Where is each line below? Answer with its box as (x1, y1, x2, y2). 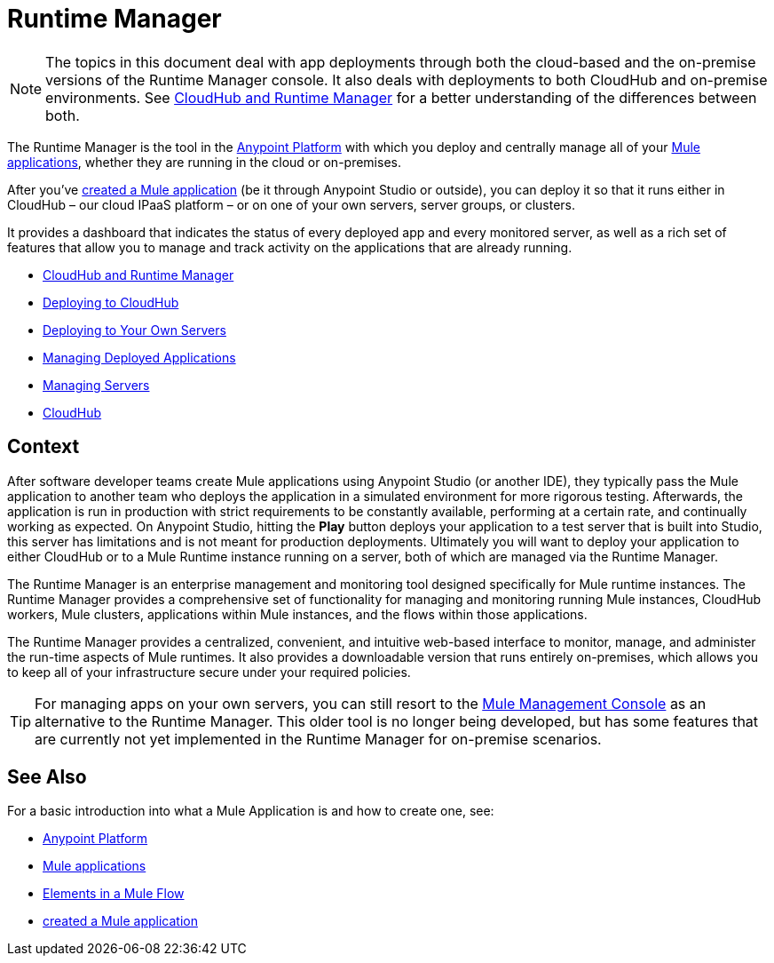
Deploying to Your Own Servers (43, 322, 226, 338)
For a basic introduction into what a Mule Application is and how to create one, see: (7, 803, 494, 819)
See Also (7, 766, 87, 789)
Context (7, 435, 80, 458)
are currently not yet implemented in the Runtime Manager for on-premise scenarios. (35, 729, 602, 748)
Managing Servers (43, 377, 150, 393)
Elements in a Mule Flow (43, 886, 185, 902)
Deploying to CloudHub (43, 294, 179, 310)
